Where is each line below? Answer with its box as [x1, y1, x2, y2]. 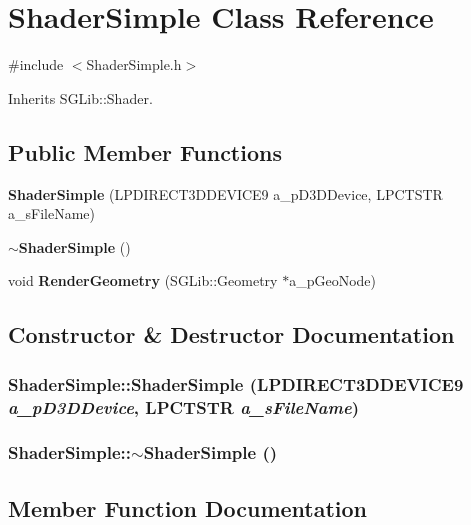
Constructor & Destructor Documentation [8, 319, 455, 350]
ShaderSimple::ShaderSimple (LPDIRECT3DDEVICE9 [8, 371, 464, 396]
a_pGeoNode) [289, 270, 376, 291]
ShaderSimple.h [86, 54, 182, 75]
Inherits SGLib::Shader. [8, 87, 153, 108]
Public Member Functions [8, 136, 282, 167]
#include [8, 54, 64, 75]
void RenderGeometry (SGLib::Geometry [8, 270, 278, 291]
